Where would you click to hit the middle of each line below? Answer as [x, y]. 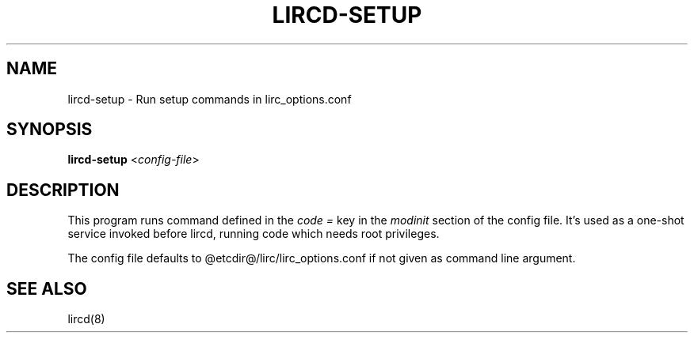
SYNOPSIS [50, 130]
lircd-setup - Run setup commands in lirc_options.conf [210, 99]
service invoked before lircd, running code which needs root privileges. [254, 234]
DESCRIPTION [63, 190]
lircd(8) [86, 319]
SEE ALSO [47, 288]
